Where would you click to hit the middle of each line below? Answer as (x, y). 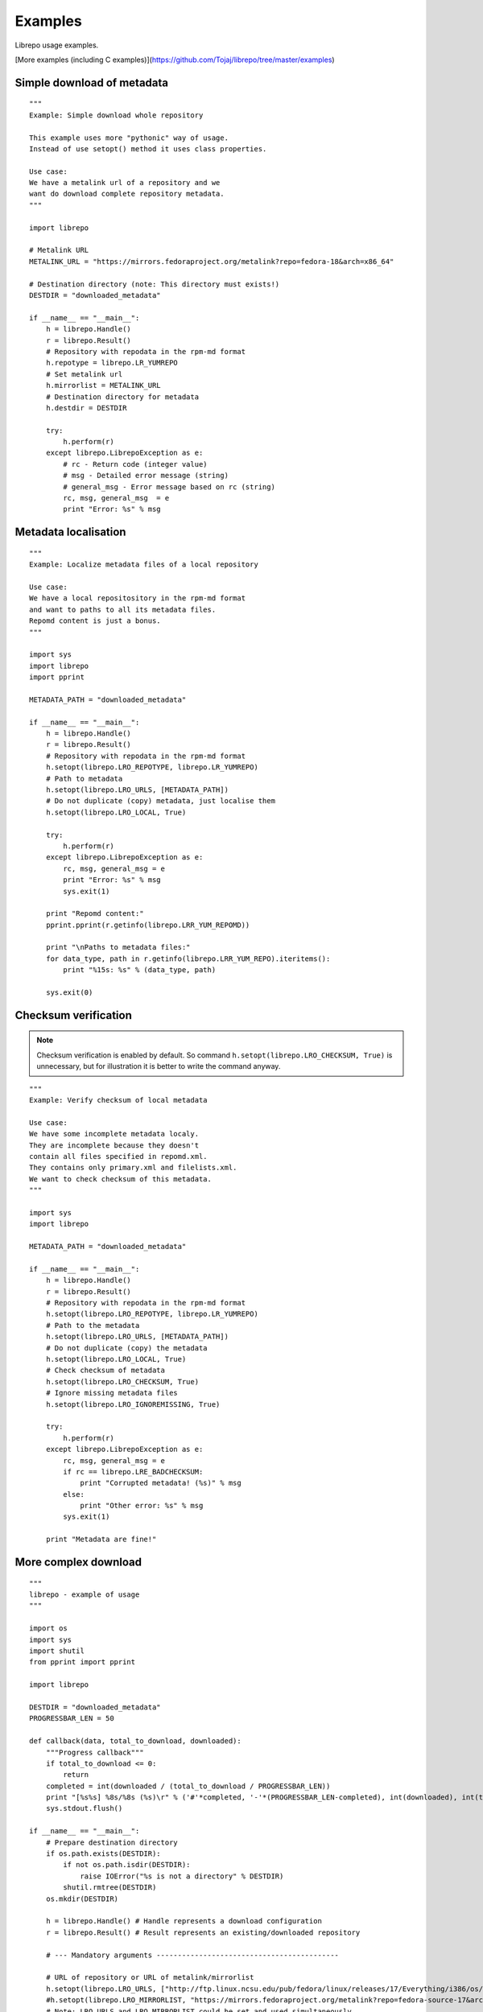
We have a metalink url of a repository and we (125, 183)
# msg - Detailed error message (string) (146, 476)
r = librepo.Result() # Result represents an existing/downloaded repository (203, 1932)
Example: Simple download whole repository (116, 115)
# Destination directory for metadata (122, 397)
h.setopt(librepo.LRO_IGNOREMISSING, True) (133, 1404)
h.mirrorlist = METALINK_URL (103, 385)
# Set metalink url (84, 374)
